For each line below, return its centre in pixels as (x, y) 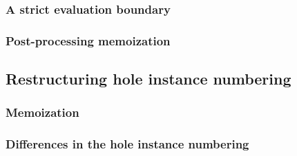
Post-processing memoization (88, 40)
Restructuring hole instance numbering (148, 79)
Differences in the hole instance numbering (127, 144)
